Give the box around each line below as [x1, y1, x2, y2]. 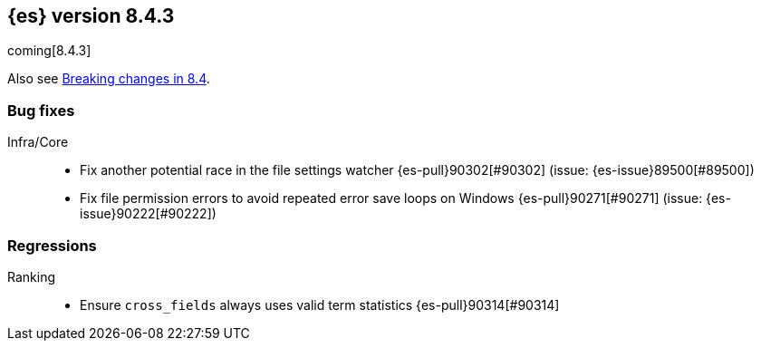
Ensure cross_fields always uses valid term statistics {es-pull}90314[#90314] [80, 296, 560, 313]
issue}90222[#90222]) [80, 206, 217, 222]
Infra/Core [7, 134, 69, 150]
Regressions [7, 236, 97, 255]
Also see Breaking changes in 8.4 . [7, 71, 210, 87]
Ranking [7, 268, 56, 285]
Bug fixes [7, 101, 75, 120]
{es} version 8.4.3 [7, 5, 175, 27]
